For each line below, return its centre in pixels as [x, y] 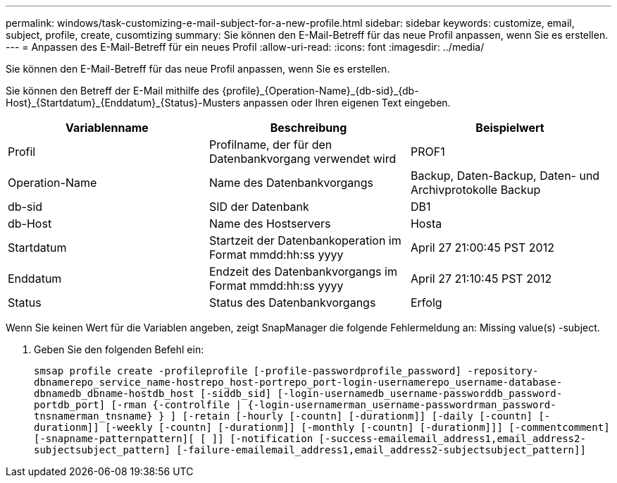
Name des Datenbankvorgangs [291, 183]
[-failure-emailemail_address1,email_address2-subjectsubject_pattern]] [381, 450]
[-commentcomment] [559, 427]
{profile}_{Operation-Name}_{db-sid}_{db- [320, 91]
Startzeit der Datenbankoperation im [305, 240]
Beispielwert [510, 128]
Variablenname [107, 128]
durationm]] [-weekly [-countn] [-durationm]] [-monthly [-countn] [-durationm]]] [268, 427]
